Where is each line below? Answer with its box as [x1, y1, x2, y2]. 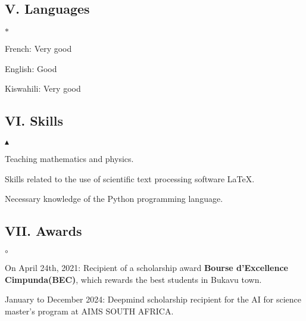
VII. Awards [5, 222, 82, 240]
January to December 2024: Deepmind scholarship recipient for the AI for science [5, 293, 302, 306]
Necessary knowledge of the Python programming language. [5, 192, 223, 205]
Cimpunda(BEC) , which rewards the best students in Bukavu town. [5, 273, 262, 285]
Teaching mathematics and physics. [5, 152, 134, 165]
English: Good [5, 62, 57, 74]
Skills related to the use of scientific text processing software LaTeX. [5, 172, 255, 185]
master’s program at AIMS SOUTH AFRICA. [5, 304, 174, 317]
